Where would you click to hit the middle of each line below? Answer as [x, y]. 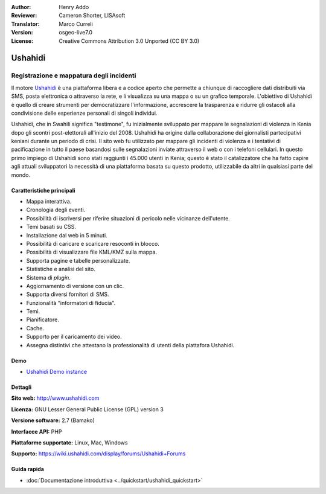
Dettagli [21, 387]
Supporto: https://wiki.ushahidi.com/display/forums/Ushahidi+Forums [98, 454]
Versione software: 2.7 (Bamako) [53, 420]
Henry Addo [74, 7]
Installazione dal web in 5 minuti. [67, 235]
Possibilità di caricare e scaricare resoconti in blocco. [93, 243]
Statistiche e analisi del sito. [61, 269]
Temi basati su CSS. [51, 227]
